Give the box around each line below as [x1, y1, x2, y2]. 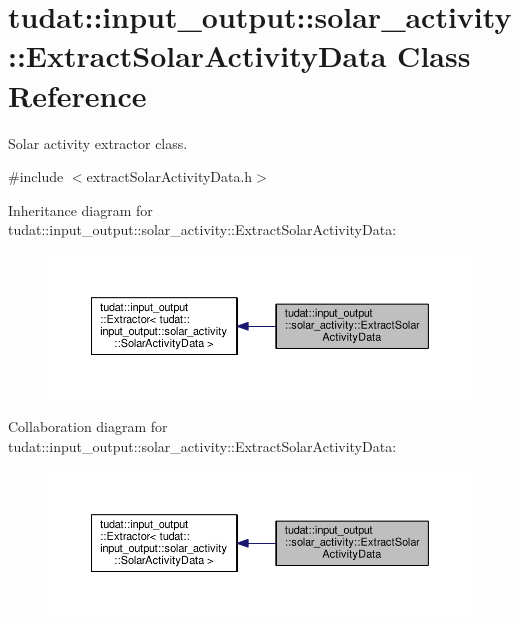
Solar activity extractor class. [8, 132, 188, 153]
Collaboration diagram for [8, 416, 168, 437]
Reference [8, 74, 147, 115]
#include [8, 166, 64, 187]
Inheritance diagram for [8, 199, 153, 220]
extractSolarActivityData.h [86, 166, 253, 187]
